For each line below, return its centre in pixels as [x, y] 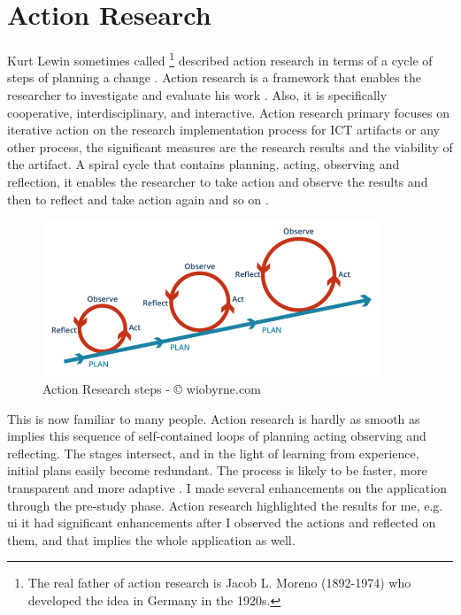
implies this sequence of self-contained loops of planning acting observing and [217, 436]
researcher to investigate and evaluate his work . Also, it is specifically [197, 94]
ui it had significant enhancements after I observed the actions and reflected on [222, 523]
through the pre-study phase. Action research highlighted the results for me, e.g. [225, 505]
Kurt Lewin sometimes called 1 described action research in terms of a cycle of [220, 59]
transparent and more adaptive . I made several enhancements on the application [227, 488]
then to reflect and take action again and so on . [138, 199]
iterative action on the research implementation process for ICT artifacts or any [223, 130]
